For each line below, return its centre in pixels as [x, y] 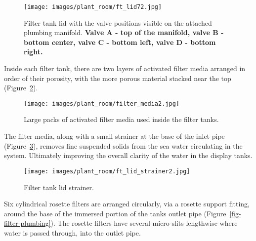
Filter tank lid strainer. [59, 187]
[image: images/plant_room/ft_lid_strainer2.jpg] [107, 171]
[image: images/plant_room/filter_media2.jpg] [102, 103]
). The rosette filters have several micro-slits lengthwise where [144, 223]
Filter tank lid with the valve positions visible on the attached [118, 22]
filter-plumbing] [27, 223]
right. [33, 52]
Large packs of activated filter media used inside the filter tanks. [121, 119]
